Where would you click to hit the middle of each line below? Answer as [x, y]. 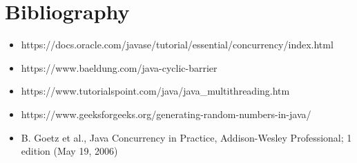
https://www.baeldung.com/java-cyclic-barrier [119, 67]
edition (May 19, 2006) [69, 151]
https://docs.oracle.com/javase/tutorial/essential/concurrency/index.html [177, 45]
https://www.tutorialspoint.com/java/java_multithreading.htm [155, 91]
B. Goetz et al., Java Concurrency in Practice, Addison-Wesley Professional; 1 [186, 137]
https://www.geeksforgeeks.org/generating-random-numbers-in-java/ [166, 114]
